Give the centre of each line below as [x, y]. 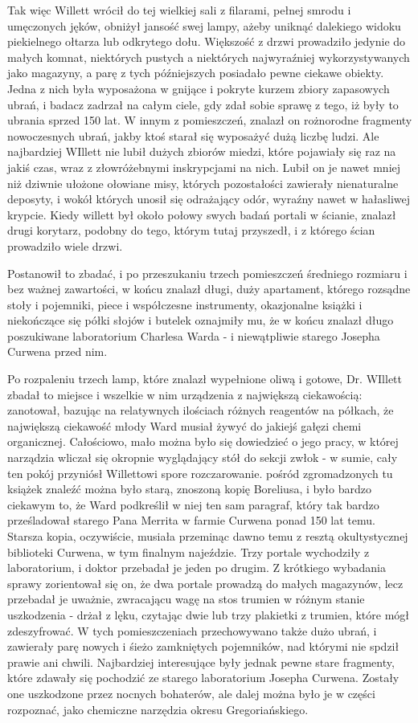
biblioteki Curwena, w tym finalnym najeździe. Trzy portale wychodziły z [189, 551]
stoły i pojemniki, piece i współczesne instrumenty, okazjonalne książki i [185, 304]
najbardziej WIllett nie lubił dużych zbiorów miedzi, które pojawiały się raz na [202, 151]
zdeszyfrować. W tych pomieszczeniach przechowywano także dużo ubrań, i [192, 630]
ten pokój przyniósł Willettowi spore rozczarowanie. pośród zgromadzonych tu [200, 473]
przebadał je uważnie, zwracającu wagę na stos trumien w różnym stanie [186, 599]
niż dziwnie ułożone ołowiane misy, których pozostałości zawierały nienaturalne [203, 183]
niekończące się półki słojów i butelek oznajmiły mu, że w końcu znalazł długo [201, 320]
